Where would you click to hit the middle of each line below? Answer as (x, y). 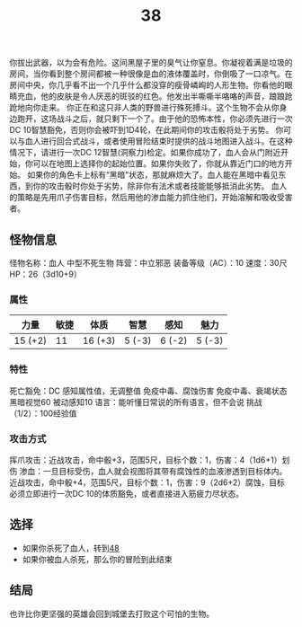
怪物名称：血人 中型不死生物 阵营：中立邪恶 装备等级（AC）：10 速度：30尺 (148, 263)
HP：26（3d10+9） (46, 274)
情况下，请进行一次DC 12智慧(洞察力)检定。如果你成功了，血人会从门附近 (145, 153)
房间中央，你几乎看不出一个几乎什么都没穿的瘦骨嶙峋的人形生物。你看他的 (147, 85)
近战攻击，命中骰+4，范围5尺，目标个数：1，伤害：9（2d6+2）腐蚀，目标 (147, 482)
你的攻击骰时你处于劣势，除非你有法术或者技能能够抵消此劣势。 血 (156, 186)
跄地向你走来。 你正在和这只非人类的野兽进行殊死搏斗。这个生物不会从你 (144, 108)
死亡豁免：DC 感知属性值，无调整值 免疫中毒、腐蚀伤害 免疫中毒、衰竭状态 (148, 391)
